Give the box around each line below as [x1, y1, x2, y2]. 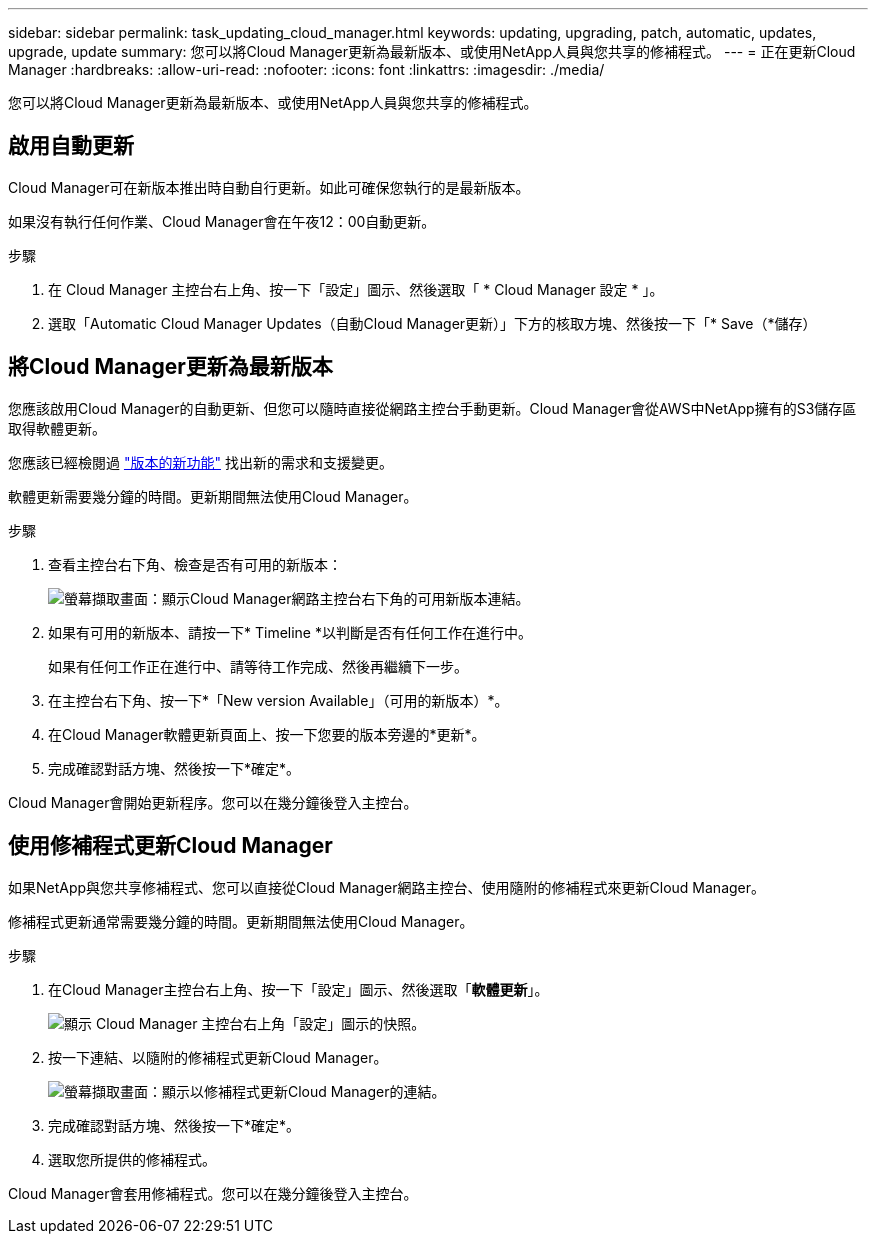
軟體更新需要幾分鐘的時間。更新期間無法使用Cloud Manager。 [8, 487, 418, 505]
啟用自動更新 [8, 133, 134, 159]
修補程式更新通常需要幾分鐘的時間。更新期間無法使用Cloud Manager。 [8, 912, 474, 930]
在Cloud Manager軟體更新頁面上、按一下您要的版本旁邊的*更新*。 [48, 725, 486, 743]
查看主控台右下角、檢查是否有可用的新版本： [48, 555, 342, 573]
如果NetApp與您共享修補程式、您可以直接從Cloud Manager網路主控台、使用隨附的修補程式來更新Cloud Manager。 [8, 878, 766, 896]
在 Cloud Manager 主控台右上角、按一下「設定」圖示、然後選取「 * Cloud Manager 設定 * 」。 [48, 280, 664, 298]
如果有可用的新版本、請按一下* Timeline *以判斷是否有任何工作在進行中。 [48, 623, 532, 641]
